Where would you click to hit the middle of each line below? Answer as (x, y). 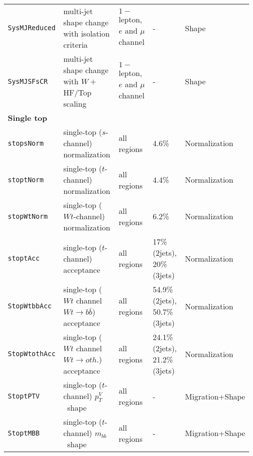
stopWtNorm (28, 216)
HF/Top (77, 92)
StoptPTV (24, 396)
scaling (75, 104)
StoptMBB (24, 433)
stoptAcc (24, 258)
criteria (76, 45)
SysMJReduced (32, 28)
